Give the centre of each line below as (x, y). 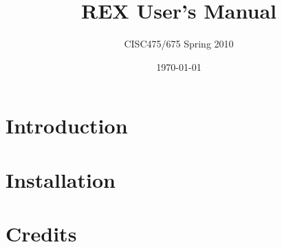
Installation (61, 179)
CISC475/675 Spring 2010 (179, 44)
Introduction (67, 126)
